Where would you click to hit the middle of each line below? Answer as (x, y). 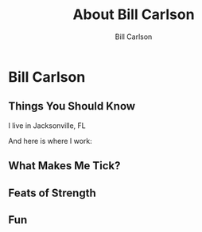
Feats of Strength (52, 193)
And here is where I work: (50, 141)
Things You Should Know (72, 106)
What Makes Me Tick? (64, 166)
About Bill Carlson (134, 15)
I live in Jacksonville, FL (47, 126)
